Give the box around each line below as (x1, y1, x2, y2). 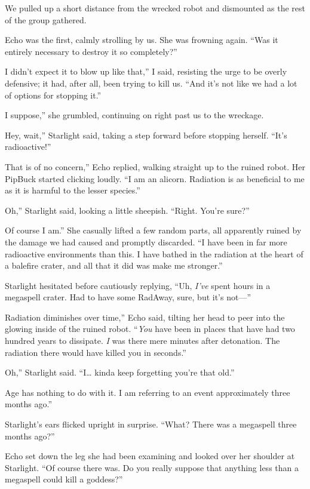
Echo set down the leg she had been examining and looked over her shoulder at (5, 450, 295, 462)
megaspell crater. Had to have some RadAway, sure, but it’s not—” (5, 291, 251, 303)
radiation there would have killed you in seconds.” (5, 346, 186, 358)
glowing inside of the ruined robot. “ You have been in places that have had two (5, 322, 295, 335)
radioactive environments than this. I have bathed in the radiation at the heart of (5, 247, 303, 260)
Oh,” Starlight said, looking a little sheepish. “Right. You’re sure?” (5, 204, 250, 216)
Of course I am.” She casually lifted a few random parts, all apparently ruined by (5, 224, 302, 236)
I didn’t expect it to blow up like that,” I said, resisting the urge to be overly (5, 65, 287, 78)
